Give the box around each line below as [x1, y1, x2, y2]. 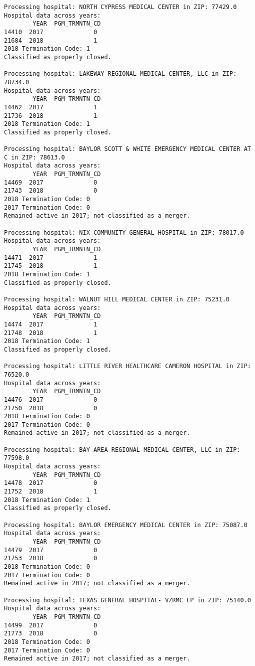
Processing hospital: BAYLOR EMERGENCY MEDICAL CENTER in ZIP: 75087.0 [4, 521, 247, 529]
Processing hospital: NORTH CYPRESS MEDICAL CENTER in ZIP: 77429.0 [4, 4, 237, 11]
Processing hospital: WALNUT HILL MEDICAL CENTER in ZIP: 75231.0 [4, 295, 230, 303]
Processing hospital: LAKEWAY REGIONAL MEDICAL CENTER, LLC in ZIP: [4, 70, 237, 78]
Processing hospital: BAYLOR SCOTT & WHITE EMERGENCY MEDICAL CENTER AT [4, 145, 251, 153]
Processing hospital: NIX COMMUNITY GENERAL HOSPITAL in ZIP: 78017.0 [4, 229, 244, 236]
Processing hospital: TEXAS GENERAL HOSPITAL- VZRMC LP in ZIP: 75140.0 [4, 596, 251, 604]
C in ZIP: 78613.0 [4, 153, 65, 161]
